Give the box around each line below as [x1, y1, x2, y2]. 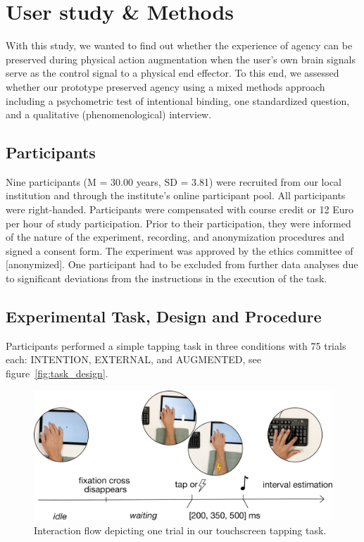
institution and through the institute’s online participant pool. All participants [6, 188, 346, 203]
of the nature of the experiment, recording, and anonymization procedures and [6, 229, 345, 244]
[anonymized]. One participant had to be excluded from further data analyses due [6, 257, 358, 272]
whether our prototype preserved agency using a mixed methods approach [6, 79, 325, 94]
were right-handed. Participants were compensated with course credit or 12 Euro [6, 202, 354, 217]
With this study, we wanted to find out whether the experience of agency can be [6, 38, 353, 53]
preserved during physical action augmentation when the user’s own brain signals [6, 51, 356, 66]
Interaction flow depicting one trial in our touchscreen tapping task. [34, 522, 327, 537]
